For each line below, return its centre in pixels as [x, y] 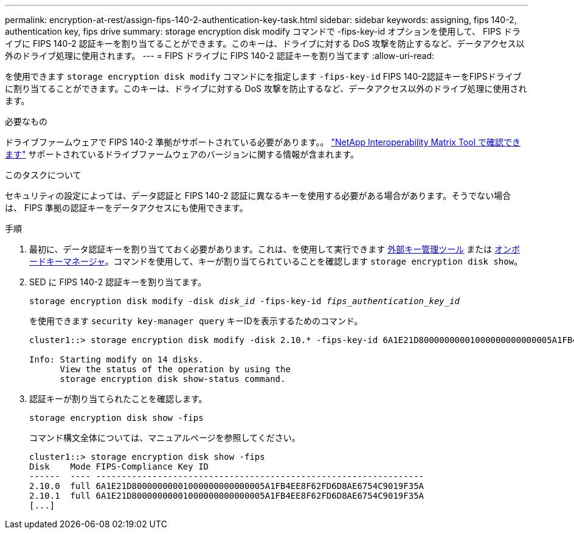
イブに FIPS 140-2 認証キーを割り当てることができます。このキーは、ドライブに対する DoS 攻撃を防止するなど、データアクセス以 [265, 43]
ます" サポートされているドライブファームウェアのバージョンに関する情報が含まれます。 [182, 154]
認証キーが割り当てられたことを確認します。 [118, 399]
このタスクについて [43, 175]
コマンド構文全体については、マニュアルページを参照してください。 [165, 438]
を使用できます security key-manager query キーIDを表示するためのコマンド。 [196, 321]
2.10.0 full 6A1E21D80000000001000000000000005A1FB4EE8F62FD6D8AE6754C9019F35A [227, 486]
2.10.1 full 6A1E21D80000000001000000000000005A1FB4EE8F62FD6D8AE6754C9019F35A [227, 496]
